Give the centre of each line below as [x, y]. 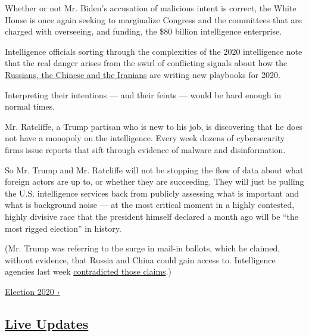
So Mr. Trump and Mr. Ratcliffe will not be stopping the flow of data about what [154, 169]
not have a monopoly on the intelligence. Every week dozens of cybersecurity [145, 138]
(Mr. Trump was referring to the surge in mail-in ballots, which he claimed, [143, 248]
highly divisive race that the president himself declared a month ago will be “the [152, 216]
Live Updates [47, 323]
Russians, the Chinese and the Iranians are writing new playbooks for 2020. [143, 74]
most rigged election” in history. [63, 228]
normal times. [30, 106]
